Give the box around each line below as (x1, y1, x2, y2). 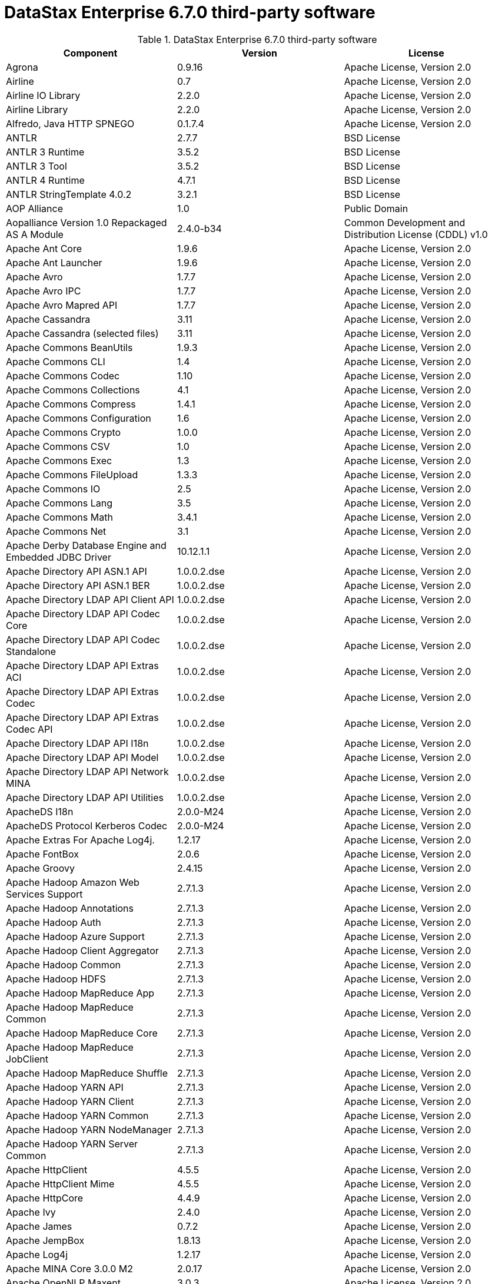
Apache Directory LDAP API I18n (6, 737, 149, 749)
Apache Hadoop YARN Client (6, 1095, 134, 1107)
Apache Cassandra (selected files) (6, 327, 159, 339)
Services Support (6, 888, 83, 900)
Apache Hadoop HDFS (6, 972, 106, 985)
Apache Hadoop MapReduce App (6, 987, 155, 999)
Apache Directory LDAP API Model (6, 751, 159, 763)
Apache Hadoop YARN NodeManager (6, 1123, 172, 1136)
